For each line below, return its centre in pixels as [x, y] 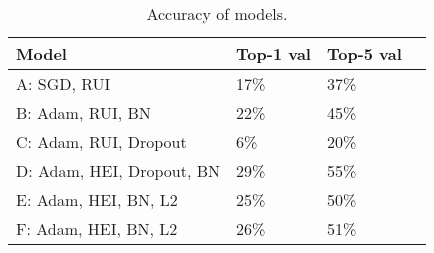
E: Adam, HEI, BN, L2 [97, 199]
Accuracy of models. [217, 13]
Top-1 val [273, 53]
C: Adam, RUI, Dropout [101, 141]
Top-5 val [364, 53]
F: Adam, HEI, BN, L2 [97, 228]
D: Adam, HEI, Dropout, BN [118, 170]
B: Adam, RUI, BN [83, 112]
